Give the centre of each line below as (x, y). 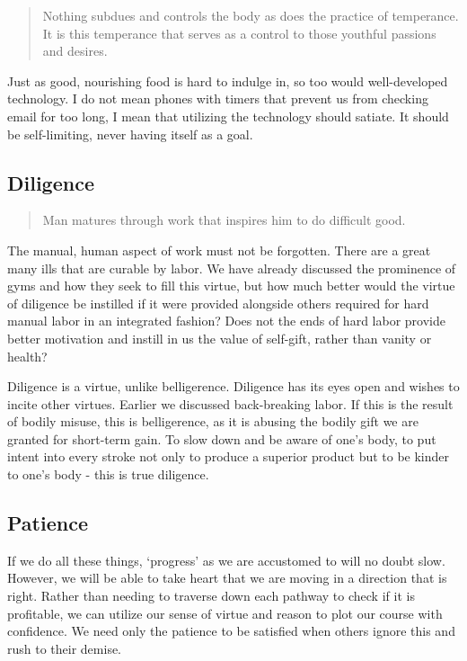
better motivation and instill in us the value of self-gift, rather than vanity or (220, 338)
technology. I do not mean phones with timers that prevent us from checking (218, 98)
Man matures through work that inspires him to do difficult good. (224, 220)
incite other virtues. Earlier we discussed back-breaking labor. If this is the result (230, 403)
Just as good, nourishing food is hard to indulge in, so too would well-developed (228, 80)
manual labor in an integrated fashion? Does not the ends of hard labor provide (226, 321)
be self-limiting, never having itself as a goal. (130, 134)
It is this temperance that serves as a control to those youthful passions (239, 33)
